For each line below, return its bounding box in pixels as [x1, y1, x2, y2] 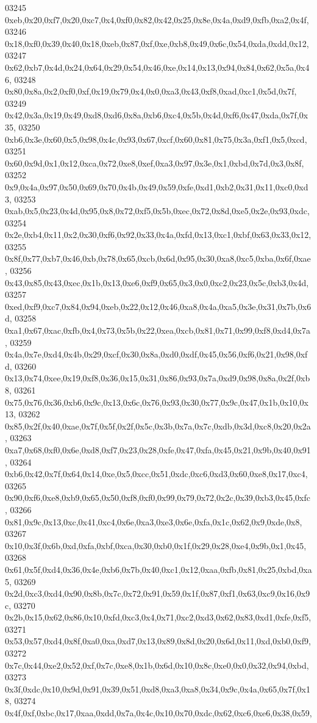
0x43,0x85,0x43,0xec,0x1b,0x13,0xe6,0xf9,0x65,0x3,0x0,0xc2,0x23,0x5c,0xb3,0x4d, [5, 276, 309, 289]
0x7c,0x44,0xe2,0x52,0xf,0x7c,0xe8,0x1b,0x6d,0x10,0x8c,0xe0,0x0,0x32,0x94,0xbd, [5, 658, 309, 671]
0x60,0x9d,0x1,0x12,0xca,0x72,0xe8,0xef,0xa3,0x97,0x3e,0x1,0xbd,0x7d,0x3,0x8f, [5, 156, 304, 169]
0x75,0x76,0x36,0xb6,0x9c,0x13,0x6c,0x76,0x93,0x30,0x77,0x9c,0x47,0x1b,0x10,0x [5, 395, 308, 408]
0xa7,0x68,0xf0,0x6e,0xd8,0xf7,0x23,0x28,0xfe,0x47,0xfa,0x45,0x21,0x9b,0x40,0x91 [5, 443, 311, 456]
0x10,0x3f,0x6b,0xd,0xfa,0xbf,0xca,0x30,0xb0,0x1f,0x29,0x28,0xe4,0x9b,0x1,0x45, [5, 539, 307, 552]
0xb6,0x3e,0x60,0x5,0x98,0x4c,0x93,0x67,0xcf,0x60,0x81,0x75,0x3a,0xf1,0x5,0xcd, [5, 132, 307, 145]
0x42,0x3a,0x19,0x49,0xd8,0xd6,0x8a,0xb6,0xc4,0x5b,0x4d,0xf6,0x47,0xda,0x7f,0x [5, 109, 308, 121]
